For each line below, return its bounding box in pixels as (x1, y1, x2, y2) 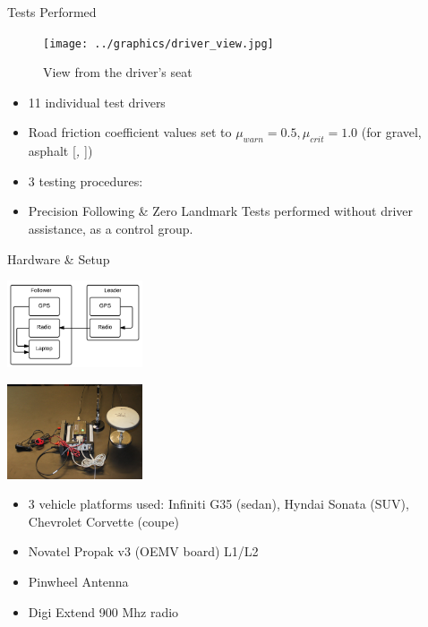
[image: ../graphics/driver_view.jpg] (43, 37, 274, 50)
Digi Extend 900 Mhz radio (28, 602, 179, 621)
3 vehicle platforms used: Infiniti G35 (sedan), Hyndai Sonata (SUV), (28, 494, 409, 513)
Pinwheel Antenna (28, 572, 129, 591)
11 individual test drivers (28, 92, 166, 111)
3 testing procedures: (28, 171, 143, 190)
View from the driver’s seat (43, 63, 193, 82)
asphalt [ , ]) (28, 142, 93, 160)
